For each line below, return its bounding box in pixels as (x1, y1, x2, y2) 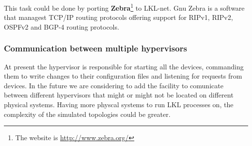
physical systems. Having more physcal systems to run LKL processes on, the (4, 99, 234, 110)
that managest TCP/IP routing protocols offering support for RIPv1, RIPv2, (4, 12, 233, 22)
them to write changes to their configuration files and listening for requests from (4, 71, 242, 81)
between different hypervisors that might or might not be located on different (4, 90, 234, 100)
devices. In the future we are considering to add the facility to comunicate (4, 80, 223, 90)
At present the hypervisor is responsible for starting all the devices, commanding (4, 61, 244, 71)
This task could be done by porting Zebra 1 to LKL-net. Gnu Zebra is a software (4, 1, 245, 13)
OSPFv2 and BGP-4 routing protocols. (4, 21, 119, 32)
